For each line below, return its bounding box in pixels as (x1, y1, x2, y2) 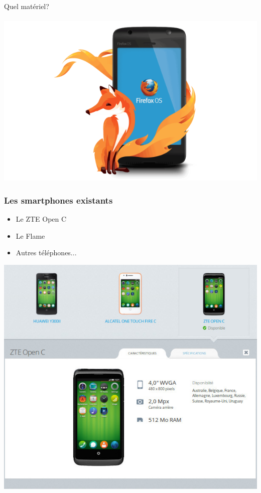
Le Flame (16, 230, 45, 241)
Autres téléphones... (16, 247, 77, 258)
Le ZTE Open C (16, 214, 67, 224)
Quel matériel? (4, 1, 49, 11)
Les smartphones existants (4, 194, 113, 206)
